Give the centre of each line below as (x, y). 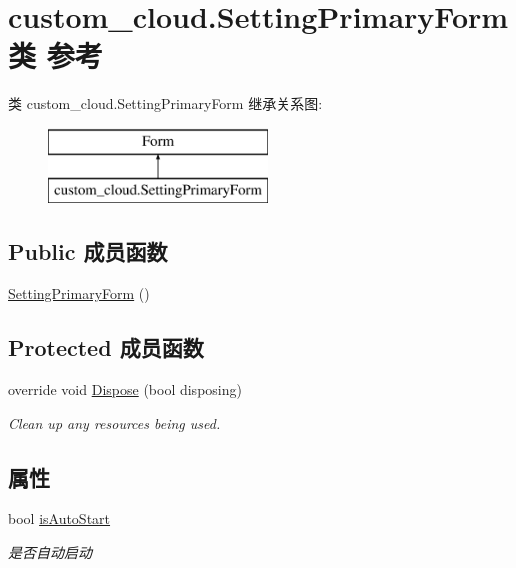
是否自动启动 (50, 552)
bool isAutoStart (59, 518)
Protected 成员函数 (106, 347)
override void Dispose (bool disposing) (125, 389)
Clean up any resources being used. (114, 422)
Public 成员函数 (88, 251)
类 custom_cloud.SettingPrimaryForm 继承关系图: (165, 103)
